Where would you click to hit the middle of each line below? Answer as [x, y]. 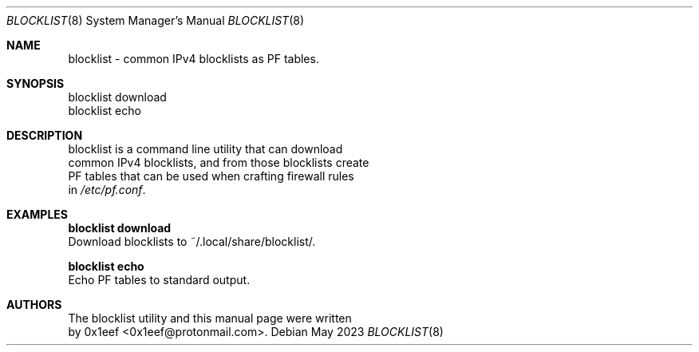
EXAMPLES [37, 214]
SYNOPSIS [36, 83]
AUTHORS [34, 305]
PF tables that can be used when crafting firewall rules [211, 176]
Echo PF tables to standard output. [159, 280]
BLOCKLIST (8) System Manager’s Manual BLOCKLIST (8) [156, 20]
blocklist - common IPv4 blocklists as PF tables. [194, 59]
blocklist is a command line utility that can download [205, 149]
